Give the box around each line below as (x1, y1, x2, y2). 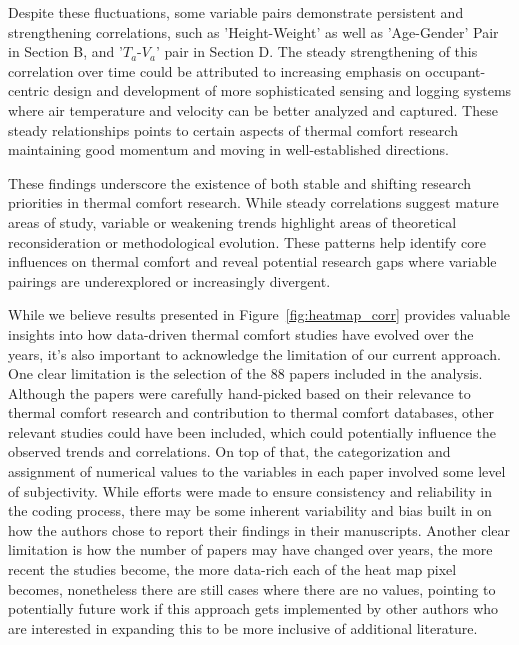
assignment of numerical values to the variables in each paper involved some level (8, 461, 506, 482)
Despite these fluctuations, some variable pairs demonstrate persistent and (8, 2, 464, 22)
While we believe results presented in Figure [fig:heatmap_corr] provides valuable (8, 304, 511, 325)
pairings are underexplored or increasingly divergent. (8, 270, 331, 291)
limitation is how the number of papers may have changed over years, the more (8, 539, 493, 560)
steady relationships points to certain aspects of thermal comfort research (8, 119, 458, 140)
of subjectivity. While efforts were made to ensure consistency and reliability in (8, 480, 492, 501)
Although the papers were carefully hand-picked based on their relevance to (8, 382, 471, 403)
